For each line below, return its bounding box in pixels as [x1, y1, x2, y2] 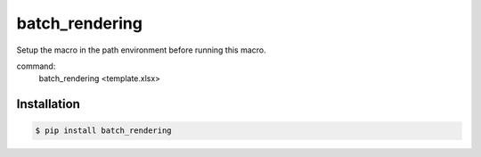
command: [16, 61, 56, 71]
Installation [16, 96, 80, 112]
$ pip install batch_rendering [35, 126, 173, 136]
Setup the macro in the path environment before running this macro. [16, 45, 266, 55]
